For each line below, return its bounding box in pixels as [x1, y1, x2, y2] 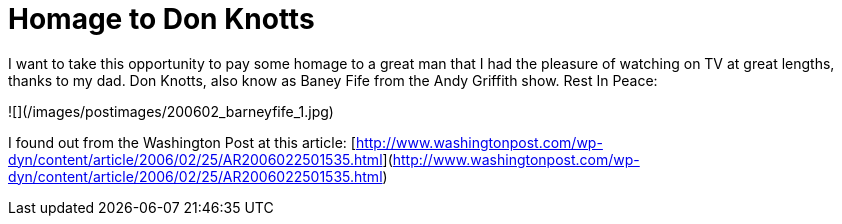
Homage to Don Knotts [8, 2, 315, 36]
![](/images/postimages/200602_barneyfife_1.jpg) [8, 102, 334, 120]
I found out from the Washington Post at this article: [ [8, 133, 356, 151]
